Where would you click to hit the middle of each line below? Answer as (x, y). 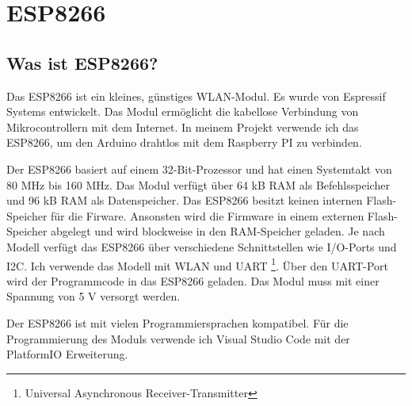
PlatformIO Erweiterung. (67, 354)
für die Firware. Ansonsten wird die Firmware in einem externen (208, 215)
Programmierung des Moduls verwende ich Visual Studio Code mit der (178, 338)
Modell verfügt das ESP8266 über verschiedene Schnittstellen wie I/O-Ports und (202, 246)
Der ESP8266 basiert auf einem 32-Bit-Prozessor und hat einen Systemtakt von (199, 169)
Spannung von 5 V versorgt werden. (93, 296)
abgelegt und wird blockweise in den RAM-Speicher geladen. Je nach (218, 231)
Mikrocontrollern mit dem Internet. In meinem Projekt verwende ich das (183, 126)
